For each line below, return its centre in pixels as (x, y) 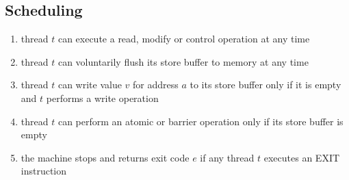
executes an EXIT (302, 157)
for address (156, 85)
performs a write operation (102, 98)
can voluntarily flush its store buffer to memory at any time (183, 61)
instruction (44, 171)
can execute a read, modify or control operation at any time (184, 39)
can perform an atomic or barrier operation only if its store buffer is (201, 121)
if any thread (227, 157)
